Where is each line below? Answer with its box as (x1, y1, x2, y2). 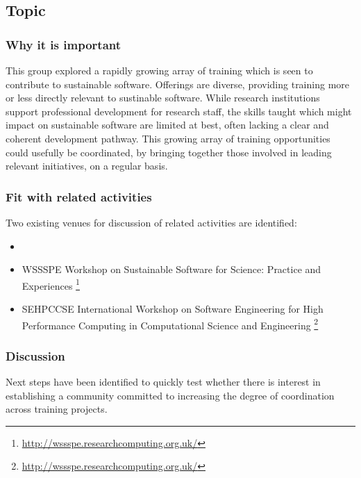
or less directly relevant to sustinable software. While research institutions (6, 90, 320, 105)
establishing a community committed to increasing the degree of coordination (6, 388, 335, 402)
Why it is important (6, 35, 121, 53)
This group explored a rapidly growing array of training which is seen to (6, 63, 313, 77)
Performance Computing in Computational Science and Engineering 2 (22, 315, 319, 332)
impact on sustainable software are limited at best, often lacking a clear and (6, 117, 329, 132)
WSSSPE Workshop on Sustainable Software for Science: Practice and (22, 262, 321, 277)
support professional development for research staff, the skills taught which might (6, 104, 352, 118)
